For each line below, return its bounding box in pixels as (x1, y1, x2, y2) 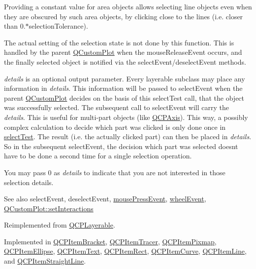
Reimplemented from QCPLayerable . (4, 220, 115, 230)
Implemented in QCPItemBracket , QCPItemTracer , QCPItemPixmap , (4, 236, 217, 246)
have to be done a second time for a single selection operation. (4, 151, 192, 161)
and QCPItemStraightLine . (4, 256, 86, 266)
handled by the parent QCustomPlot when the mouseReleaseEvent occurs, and (4, 47, 242, 57)
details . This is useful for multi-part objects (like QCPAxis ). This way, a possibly (4, 112, 248, 122)
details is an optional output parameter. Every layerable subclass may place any (4, 73, 245, 83)
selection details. (4, 177, 54, 187)
